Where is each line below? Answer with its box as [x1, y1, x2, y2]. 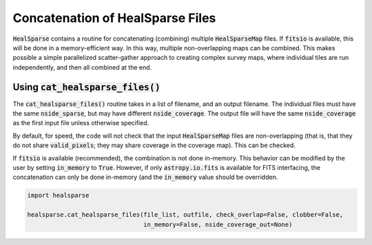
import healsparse [27, 191, 90, 200]
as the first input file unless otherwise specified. [12, 119, 149, 127]
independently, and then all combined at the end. [12, 63, 152, 72]
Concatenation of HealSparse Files [12, 10, 216, 25]
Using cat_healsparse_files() [12, 81, 161, 93]
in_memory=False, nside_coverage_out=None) [143, 220, 293, 228]
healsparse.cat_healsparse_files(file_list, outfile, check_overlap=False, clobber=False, [27, 211, 344, 219]
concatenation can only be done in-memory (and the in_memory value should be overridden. [12, 173, 278, 182]
